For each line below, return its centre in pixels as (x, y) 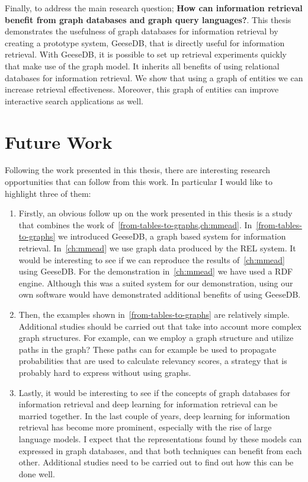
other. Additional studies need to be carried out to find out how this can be (156, 462)
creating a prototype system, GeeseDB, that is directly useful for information (145, 42)
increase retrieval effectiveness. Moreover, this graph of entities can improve (142, 89)
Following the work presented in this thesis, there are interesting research (138, 170)
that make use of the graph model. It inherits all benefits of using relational (142, 66)
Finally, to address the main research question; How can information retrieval (154, 8)
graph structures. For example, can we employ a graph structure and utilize (156, 338)
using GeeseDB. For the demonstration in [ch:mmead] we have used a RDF (156, 271)
